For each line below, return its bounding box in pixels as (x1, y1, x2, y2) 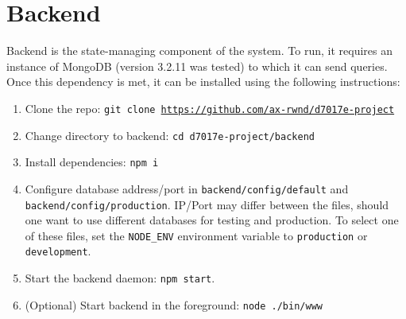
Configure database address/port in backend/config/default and (25, 180, 349, 196)
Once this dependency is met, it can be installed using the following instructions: (6, 73, 400, 90)
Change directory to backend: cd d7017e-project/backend (25, 126, 315, 143)
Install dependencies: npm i (25, 154, 159, 170)
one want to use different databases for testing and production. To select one (25, 212, 399, 228)
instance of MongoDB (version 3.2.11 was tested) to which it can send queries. (6, 57, 388, 74)
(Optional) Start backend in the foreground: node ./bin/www (25, 296, 323, 313)
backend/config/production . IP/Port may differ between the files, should (25, 196, 389, 212)
